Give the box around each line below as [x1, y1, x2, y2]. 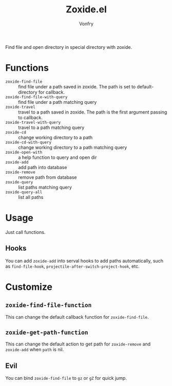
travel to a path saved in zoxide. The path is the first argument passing [18, 109, 167, 115]
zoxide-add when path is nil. [5, 346, 64, 353]
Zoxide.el [66, 4, 107, 15]
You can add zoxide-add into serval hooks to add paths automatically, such [5, 258, 163, 264]
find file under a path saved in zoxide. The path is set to [18, 83, 136, 89]
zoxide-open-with [5, 150, 43, 155]
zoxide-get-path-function [5, 329, 88, 336]
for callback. [38, 89, 65, 95]
